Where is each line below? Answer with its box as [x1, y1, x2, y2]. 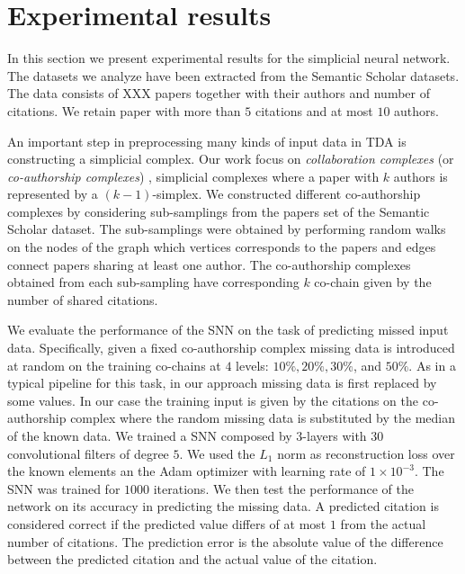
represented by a [7, 184, 98, 203]
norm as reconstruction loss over [277, 444, 455, 462]
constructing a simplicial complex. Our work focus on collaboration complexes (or [7, 149, 454, 168]
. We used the [179, 444, 255, 462]
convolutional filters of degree [7, 444, 169, 462]
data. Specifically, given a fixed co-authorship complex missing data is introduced [7, 338, 455, 357]
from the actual [340, 514, 426, 533]
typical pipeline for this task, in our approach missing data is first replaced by [7, 373, 437, 392]
